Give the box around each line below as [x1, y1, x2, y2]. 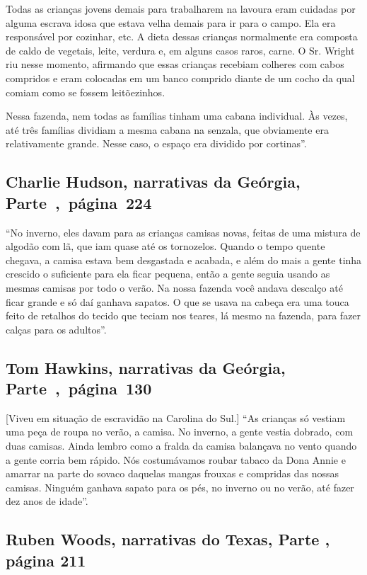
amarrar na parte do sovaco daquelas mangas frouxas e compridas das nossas [6, 466, 339, 481]
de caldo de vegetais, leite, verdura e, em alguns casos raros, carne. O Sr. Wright [6, 42, 355, 57]
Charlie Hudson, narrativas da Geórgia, [6, 171, 301, 193]
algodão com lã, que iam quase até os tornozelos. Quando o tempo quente [6, 239, 325, 254]
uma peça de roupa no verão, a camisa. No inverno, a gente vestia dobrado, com [6, 424, 354, 439]
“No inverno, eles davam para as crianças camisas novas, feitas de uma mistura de [6, 224, 361, 239]
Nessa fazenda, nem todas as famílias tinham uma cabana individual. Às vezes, [6, 108, 348, 123]
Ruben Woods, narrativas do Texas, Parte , [6, 528, 330, 550]
